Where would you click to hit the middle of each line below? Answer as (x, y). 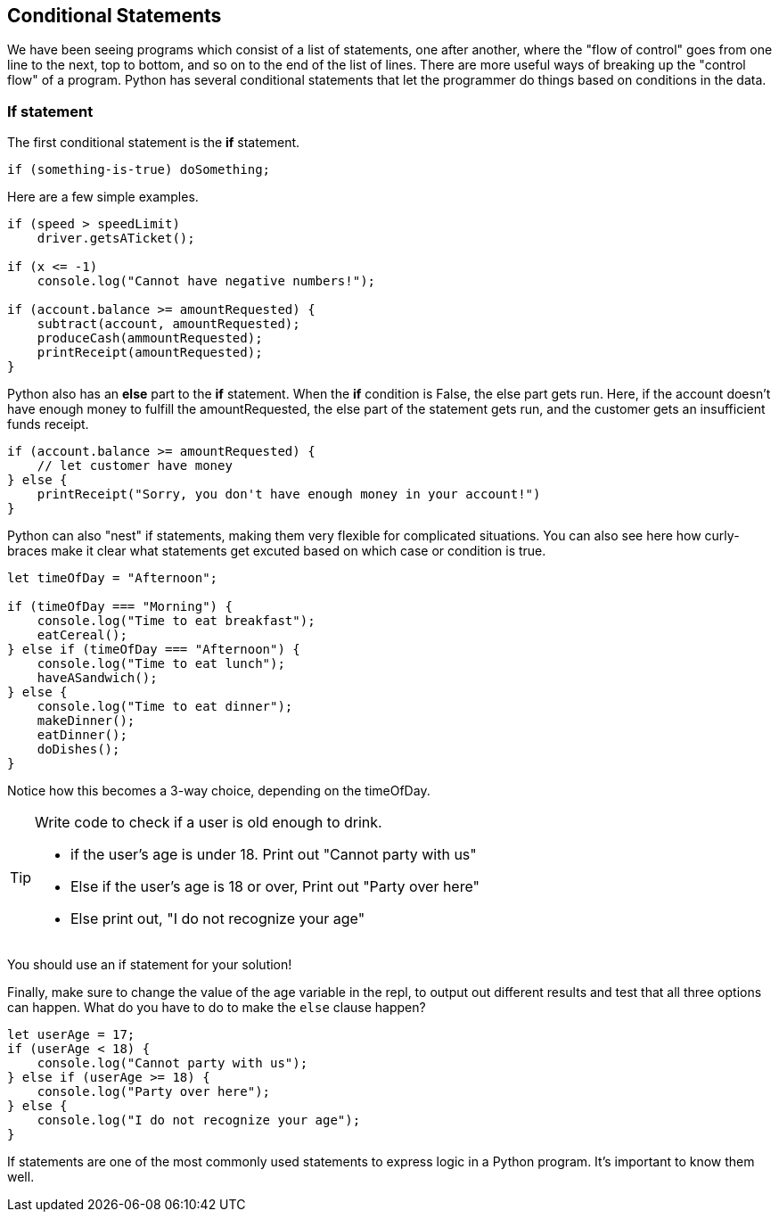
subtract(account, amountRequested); (168, 324)
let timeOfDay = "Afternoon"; (113, 578)
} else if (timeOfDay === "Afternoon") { (154, 650)
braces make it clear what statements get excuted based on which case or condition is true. (277, 551)
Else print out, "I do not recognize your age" (218, 919)
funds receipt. (48, 424)
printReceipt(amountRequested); (150, 353)
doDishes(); (78, 750)
